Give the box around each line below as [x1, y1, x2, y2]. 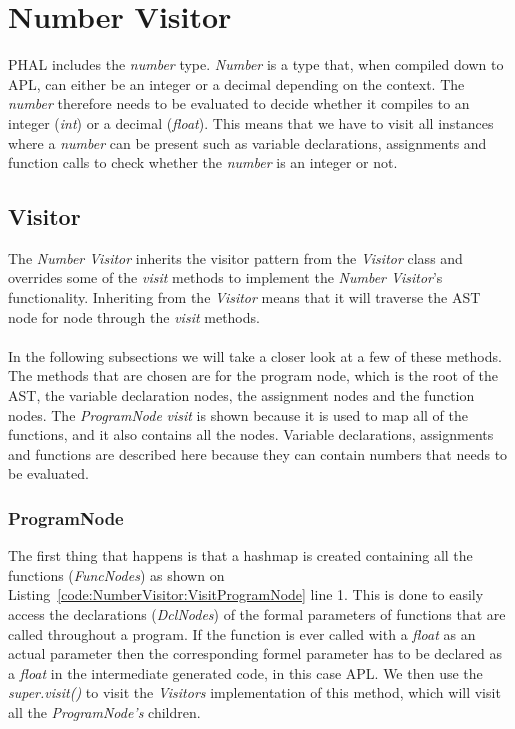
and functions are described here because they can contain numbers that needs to [8, 443, 508, 464]
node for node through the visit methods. [8, 306, 260, 327]
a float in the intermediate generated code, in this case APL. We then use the [8, 662, 483, 683]
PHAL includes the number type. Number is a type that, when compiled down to [8, 54, 504, 75]
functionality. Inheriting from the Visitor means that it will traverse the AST [8, 287, 481, 308]
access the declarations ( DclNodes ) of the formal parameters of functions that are [8, 604, 506, 625]
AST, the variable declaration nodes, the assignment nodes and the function [8, 385, 475, 406]
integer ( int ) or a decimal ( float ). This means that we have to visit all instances [8, 112, 494, 133]
